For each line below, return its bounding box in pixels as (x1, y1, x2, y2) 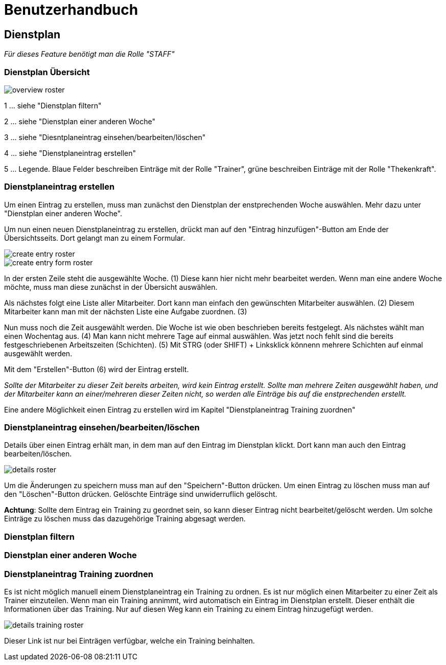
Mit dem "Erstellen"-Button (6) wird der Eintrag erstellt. (4, 364, 189, 374)
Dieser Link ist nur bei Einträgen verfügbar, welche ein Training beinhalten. (4, 636, 255, 645)
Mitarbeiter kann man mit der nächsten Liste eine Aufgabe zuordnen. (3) (4, 307, 247, 316)
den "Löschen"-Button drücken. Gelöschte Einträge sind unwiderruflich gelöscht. (4, 490, 277, 499)
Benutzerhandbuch (4, 1, 138, 18)
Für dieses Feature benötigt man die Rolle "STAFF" (4, 50, 175, 59)
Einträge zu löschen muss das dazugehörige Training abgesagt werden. (4, 514, 246, 523)
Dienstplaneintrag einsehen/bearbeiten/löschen (4, 422, 200, 433)
